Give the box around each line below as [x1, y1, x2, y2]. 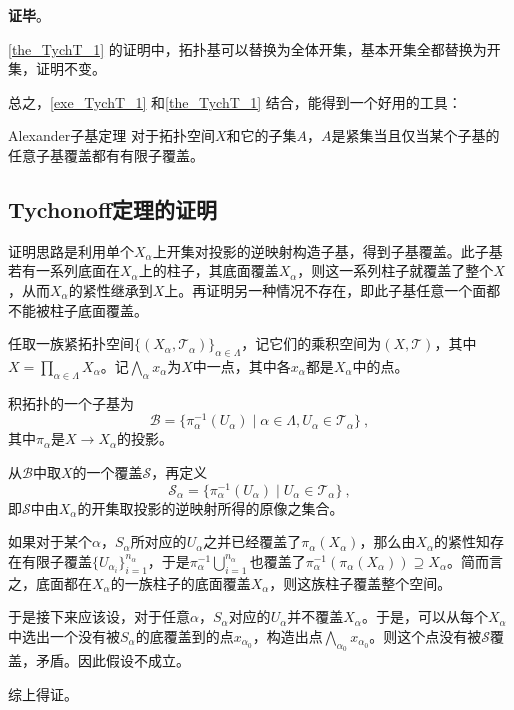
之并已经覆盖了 [203, 531, 302, 552]
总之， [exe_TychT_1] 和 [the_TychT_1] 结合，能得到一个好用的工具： [8, 91, 462, 112]
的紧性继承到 [68, 279, 153, 300]
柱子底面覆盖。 [49, 299, 148, 320]
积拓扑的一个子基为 [8, 392, 134, 413]
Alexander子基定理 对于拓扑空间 [8, 125, 215, 146]
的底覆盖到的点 [135, 625, 234, 646]
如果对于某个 [8, 531, 92, 552]
